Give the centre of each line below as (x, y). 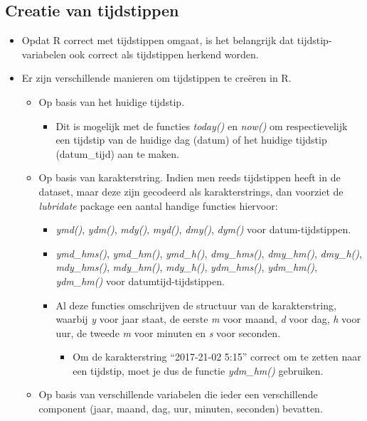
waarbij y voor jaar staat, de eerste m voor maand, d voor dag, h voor (208, 319)
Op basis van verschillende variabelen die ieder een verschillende (178, 394)
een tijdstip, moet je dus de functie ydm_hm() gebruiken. (198, 370)
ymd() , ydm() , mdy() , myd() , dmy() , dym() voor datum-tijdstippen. (203, 229)
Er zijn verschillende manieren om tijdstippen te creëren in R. (156, 78)
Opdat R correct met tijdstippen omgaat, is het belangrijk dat (158, 40)
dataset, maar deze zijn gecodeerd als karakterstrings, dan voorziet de (191, 191)
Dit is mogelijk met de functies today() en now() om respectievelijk (202, 126)
